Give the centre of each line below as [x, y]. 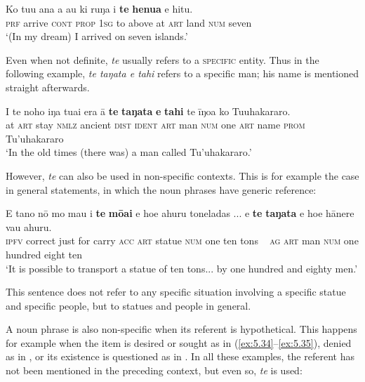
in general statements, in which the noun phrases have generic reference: [161, 189]
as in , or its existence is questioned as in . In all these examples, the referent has [180, 356]
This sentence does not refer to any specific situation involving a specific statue [176, 292]
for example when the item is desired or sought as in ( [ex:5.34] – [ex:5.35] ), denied [179, 342]
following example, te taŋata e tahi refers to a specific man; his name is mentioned [182, 73]
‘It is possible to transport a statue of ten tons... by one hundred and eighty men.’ [182, 268]
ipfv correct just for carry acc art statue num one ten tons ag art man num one [182, 241]
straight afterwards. [48, 87]
